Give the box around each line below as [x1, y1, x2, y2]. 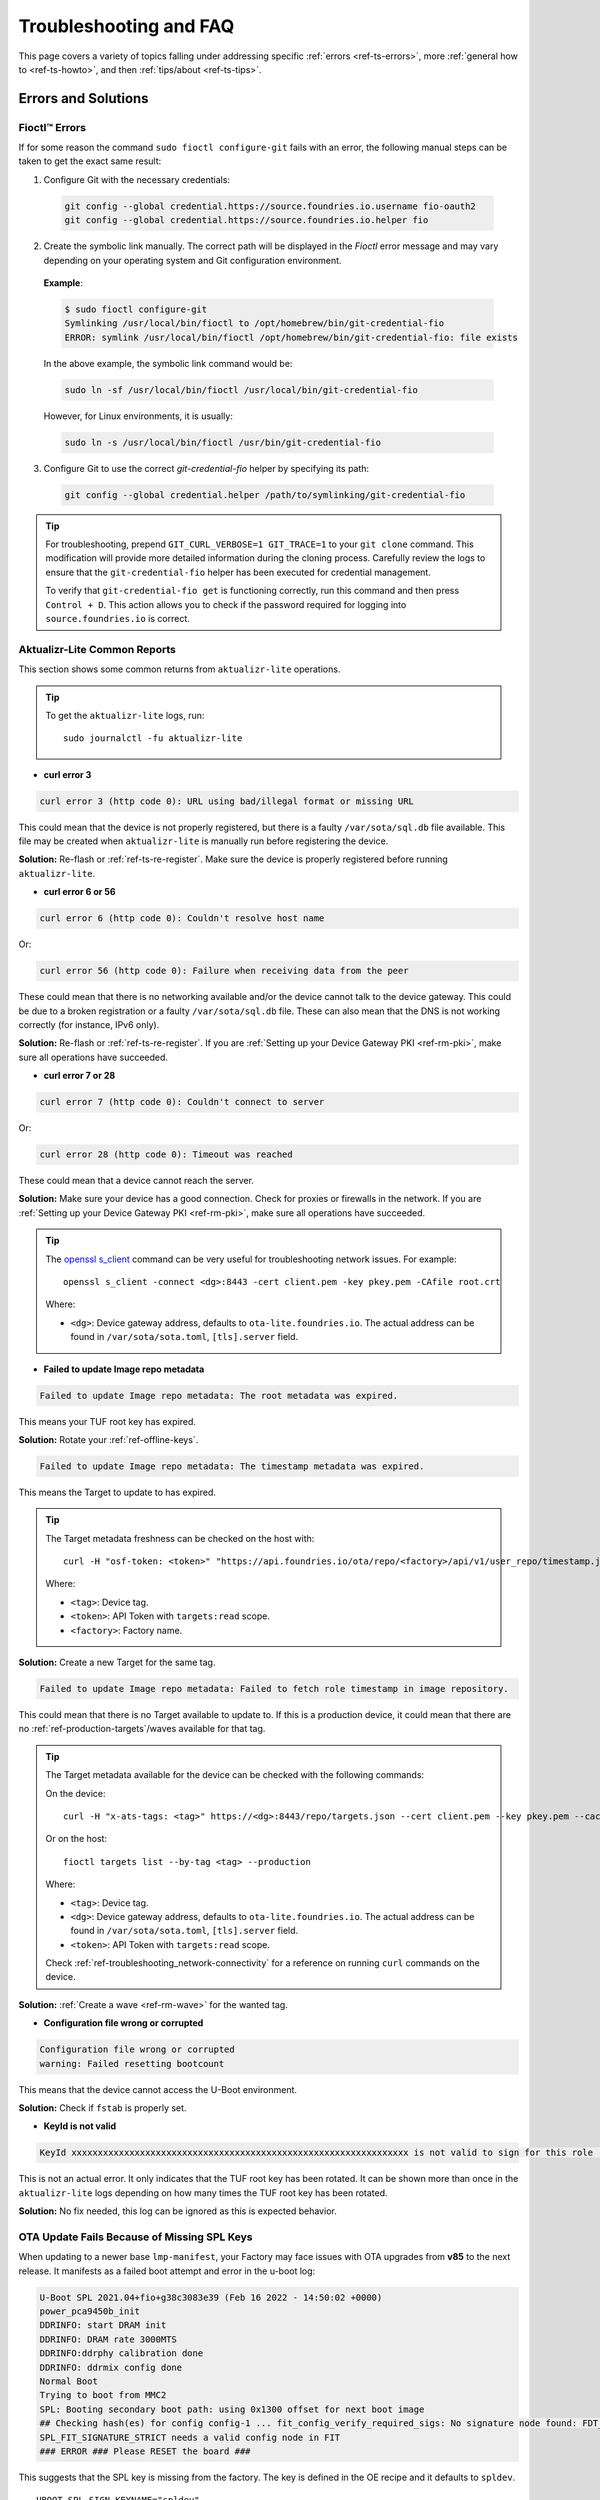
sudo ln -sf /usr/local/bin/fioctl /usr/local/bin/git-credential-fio [64, 384, 419, 395]
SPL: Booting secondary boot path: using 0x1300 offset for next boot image [39, 2403, 425, 2415]
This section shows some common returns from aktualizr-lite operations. [18, 663, 341, 675]
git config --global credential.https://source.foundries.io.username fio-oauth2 [64, 200, 477, 212]
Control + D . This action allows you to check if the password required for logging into [45, 598, 407, 610]
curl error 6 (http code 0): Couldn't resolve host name [39, 913, 325, 924]
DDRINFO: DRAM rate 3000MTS [39, 2333, 177, 2345]
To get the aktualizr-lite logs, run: [45, 709, 205, 721]
